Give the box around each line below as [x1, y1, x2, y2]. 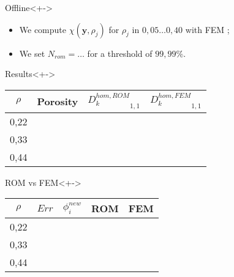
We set [19, 46, 45, 59]
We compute [19, 23, 67, 35]
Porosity [37, 94, 78, 109]
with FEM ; [185, 23, 230, 35]
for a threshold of [87, 46, 153, 59]
